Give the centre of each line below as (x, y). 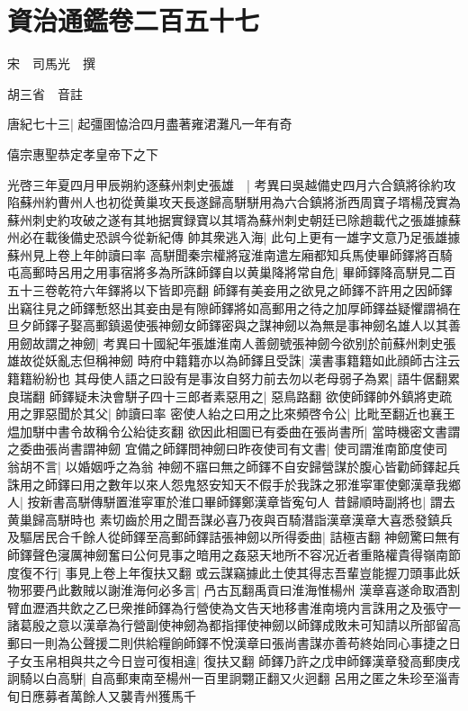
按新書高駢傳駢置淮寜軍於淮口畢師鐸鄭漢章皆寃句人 (179, 502)
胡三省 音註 (45, 93)
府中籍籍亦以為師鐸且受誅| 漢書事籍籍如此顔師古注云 (305, 360)
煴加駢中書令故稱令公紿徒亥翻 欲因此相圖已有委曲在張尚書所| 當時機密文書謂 (234, 431)
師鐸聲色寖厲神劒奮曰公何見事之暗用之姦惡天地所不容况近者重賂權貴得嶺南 (228, 554)
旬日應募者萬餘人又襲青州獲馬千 (102, 695)
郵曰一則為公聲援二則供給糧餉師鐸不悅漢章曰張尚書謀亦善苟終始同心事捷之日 (234, 642)
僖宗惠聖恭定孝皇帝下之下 (83, 153)
